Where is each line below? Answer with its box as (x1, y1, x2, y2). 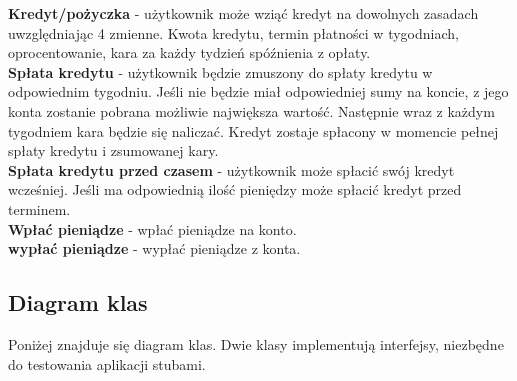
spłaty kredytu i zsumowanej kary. (8, 140, 219, 161)
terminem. (8, 198, 71, 219)
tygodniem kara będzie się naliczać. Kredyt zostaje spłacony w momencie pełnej (8, 120, 499, 141)
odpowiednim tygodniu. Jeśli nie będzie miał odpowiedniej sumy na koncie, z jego (8, 81, 509, 102)
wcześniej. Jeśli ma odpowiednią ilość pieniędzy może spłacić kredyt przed (8, 179, 462, 200)
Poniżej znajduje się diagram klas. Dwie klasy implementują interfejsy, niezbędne (8, 333, 504, 354)
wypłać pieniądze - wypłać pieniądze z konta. (8, 238, 301, 259)
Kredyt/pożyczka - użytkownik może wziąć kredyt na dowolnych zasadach (8, 3, 479, 23)
